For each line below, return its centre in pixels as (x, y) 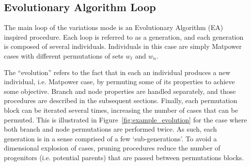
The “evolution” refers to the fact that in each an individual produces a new (117, 72)
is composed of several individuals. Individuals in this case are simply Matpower (123, 46)
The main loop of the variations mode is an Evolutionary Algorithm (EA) (114, 27)
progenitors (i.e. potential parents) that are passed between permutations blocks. (124, 157)
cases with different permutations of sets (64, 55)
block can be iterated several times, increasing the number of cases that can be (121, 110)
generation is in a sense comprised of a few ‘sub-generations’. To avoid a (110, 138)
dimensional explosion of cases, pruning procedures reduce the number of (112, 148)
